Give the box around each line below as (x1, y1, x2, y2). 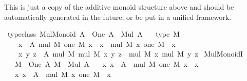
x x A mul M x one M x (14, 68, 111, 79)
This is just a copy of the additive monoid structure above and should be (4, 2, 234, 12)
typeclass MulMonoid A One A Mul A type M (7, 29, 180, 39)
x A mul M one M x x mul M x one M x (18, 38, 176, 49)
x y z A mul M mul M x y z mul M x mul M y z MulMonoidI (18, 48, 243, 59)
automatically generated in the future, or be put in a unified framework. (4, 11, 232, 22)
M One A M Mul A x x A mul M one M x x (14, 58, 199, 69)
